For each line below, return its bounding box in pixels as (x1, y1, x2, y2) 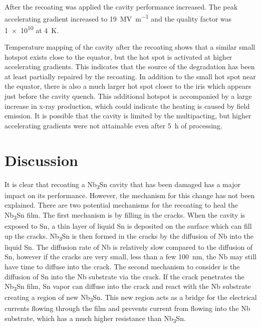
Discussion (5, 149, 78, 170)
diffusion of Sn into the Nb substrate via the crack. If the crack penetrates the (5, 271, 244, 281)
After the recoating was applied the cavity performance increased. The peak (5, 2, 238, 12)
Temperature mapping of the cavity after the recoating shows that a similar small (5, 42, 255, 52)
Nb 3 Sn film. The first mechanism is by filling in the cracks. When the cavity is (5, 209, 245, 221)
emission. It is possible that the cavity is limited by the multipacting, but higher (5, 110, 251, 121)
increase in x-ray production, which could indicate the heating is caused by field (5, 100, 250, 111)
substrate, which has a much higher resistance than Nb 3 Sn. (5, 312, 186, 324)
